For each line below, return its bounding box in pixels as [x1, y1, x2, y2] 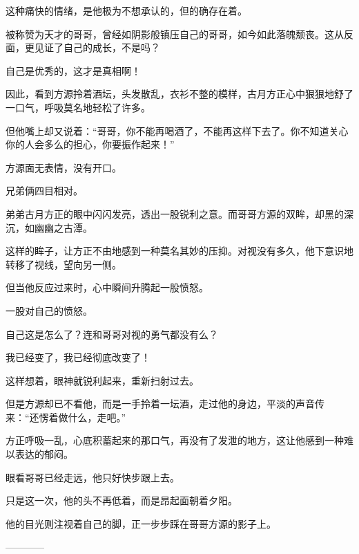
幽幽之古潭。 [34, 220, 93, 234]
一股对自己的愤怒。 [6, 303, 93, 317]
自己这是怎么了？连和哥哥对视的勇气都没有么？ [6, 326, 218, 341]
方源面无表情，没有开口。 [6, 160, 122, 174]
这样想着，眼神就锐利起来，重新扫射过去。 [6, 373, 199, 387]
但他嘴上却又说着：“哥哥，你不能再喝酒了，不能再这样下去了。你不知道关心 [6, 123, 349, 138]
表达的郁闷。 [14, 447, 73, 461]
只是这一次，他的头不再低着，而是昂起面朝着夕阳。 [6, 493, 237, 508]
